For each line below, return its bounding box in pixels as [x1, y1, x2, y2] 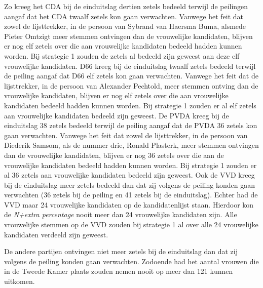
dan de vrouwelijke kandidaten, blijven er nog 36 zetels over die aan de [4, 149, 224, 160]
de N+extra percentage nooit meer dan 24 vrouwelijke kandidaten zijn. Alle [4, 209, 237, 220]
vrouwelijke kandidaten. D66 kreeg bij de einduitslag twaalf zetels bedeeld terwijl [4, 60, 256, 71]
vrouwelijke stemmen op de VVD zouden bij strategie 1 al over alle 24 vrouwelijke [4, 219, 258, 230]
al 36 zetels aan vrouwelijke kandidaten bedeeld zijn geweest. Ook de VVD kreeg [4, 170, 255, 180]
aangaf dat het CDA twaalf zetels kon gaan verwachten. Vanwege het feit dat [4, 11, 243, 21]
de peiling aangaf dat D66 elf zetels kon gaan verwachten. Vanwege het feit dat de [4, 70, 258, 81]
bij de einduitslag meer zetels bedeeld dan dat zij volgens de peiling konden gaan [4, 179, 255, 190]
